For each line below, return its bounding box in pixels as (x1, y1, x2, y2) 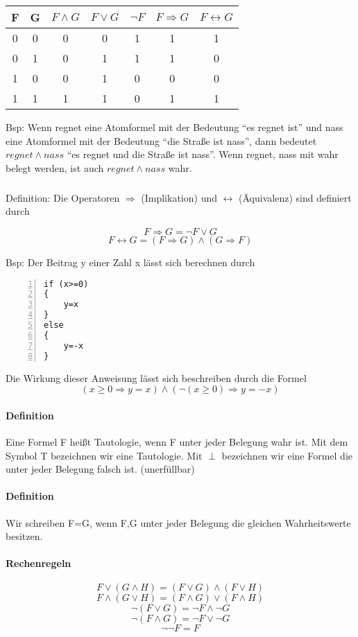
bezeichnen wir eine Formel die (221, 448, 353, 462)
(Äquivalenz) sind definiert (239, 190, 352, 204)
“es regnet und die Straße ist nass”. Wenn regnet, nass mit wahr (67, 147, 339, 162)
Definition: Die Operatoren (6, 190, 120, 204)
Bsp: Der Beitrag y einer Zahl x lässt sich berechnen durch (6, 254, 255, 269)
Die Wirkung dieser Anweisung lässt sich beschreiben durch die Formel (6, 370, 307, 385)
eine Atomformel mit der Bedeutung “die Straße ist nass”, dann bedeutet (6, 133, 317, 148)
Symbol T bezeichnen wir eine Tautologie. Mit (6, 448, 203, 462)
